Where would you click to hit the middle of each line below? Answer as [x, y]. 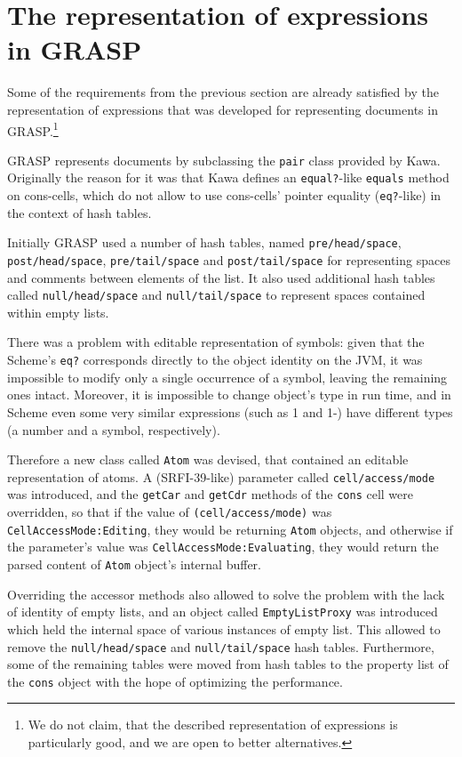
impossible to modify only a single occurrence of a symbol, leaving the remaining [227, 377]
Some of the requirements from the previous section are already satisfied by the [223, 92]
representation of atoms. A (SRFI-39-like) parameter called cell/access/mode [221, 476]
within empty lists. [58, 312]
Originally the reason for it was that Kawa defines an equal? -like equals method [228, 177]
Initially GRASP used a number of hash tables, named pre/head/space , [204, 242]
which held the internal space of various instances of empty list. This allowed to [224, 628]
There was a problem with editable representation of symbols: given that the [216, 342]
